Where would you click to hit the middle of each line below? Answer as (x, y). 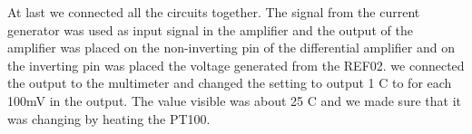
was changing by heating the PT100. (109, 118)
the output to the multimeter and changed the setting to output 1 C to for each (230, 83)
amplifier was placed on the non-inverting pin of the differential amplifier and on (231, 48)
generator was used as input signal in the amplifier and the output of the (210, 29)
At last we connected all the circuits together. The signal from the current (214, 12)
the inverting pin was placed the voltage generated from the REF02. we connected (236, 65)
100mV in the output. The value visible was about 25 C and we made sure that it (234, 100)
